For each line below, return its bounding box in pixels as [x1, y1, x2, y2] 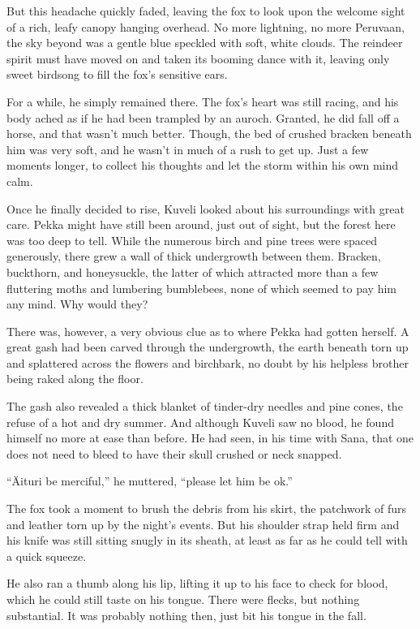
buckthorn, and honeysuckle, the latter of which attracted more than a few [6, 263, 379, 280]
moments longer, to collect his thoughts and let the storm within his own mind [6, 157, 399, 174]
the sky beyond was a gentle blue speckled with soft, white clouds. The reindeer [6, 34, 403, 51]
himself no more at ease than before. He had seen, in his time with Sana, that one [6, 429, 414, 446]
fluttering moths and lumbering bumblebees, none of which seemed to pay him [6, 279, 396, 296]
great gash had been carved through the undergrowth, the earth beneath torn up [6, 338, 409, 355]
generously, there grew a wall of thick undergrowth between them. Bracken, [6, 248, 381, 265]
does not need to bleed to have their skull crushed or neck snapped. [6, 445, 342, 462]
